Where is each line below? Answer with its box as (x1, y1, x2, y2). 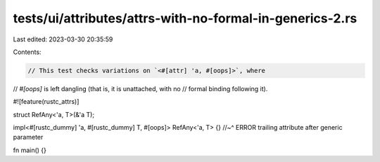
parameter (13, 133, 44, 142)
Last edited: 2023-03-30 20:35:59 (13, 35, 113, 43)
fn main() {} (13, 146, 47, 154)
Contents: (13, 48, 42, 56)
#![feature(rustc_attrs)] (13, 97, 80, 106)
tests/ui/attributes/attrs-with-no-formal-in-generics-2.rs (13, 11, 357, 26)
